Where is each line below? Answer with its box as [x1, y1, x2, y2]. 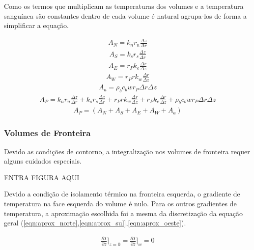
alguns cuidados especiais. [4, 156, 82, 166]
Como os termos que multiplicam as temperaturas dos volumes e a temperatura [4, 1, 244, 11]
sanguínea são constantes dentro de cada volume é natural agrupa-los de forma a [4, 10, 247, 21]
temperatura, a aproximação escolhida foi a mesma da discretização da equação [4, 208, 243, 218]
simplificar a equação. [4, 20, 69, 30]
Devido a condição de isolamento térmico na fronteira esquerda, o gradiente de [4, 189, 240, 199]
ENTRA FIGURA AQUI [4, 172, 80, 182]
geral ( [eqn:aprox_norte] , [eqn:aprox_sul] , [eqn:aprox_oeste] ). [4, 218, 186, 228]
